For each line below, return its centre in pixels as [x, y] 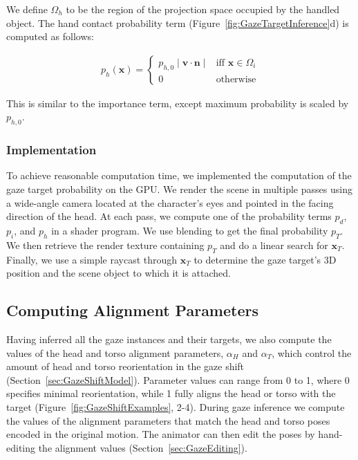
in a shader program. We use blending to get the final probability [190, 230]
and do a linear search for [274, 245]
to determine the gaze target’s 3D [265, 259]
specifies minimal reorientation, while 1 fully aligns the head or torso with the [171, 393]
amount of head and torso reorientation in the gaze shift [125, 366]
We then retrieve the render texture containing [105, 245]
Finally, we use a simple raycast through [92, 259]
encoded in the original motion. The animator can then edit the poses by [161, 434]
